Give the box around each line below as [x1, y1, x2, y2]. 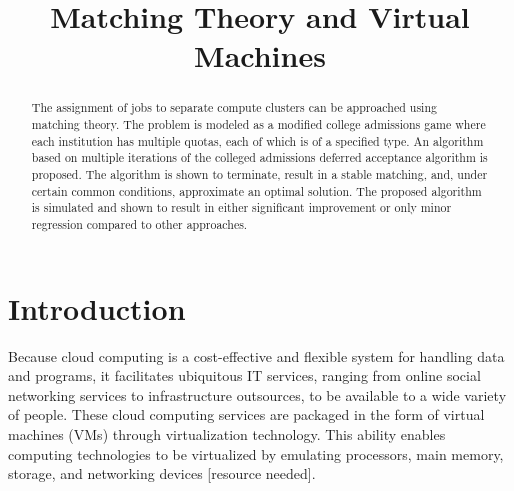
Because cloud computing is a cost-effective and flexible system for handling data [8, 345, 505, 366]
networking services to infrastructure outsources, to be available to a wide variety [8, 384, 507, 405]
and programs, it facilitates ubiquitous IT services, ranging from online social [8, 365, 481, 386]
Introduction [8, 287, 186, 328]
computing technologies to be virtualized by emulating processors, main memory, [8, 443, 504, 464]
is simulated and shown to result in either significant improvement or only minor [31, 199, 452, 216]
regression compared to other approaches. [31, 215, 248, 232]
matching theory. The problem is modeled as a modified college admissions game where [31, 116, 486, 133]
